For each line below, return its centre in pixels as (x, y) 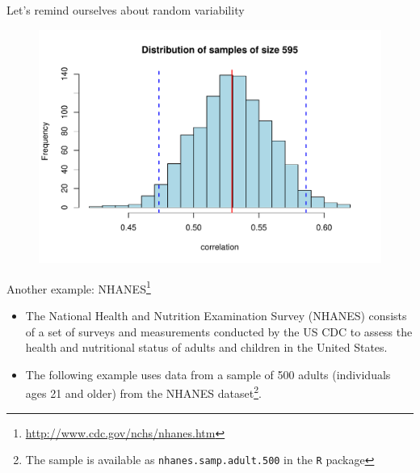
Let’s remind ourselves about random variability (126, 10)
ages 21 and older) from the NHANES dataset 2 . (143, 392)
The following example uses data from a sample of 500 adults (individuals (208, 374)
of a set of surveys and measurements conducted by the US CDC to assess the (219, 331)
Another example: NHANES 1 (79, 287)
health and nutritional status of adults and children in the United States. (206, 347)
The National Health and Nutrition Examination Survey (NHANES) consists (216, 316)
